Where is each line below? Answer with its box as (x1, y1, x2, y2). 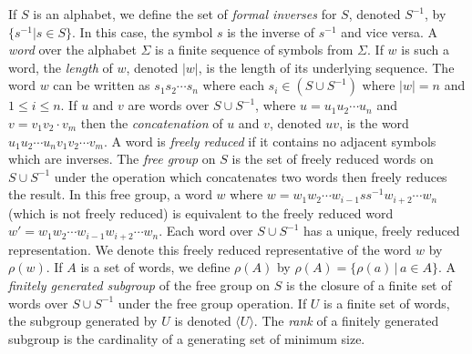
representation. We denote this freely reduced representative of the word (8, 239, 412, 258)
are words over (128, 96, 210, 115)
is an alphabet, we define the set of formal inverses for (33, 5, 337, 23)
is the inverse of (227, 22, 315, 41)
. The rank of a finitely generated (253, 311, 439, 330)
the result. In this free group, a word (8, 185, 212, 204)
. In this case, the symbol (72, 22, 213, 41)
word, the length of (8, 57, 113, 76)
